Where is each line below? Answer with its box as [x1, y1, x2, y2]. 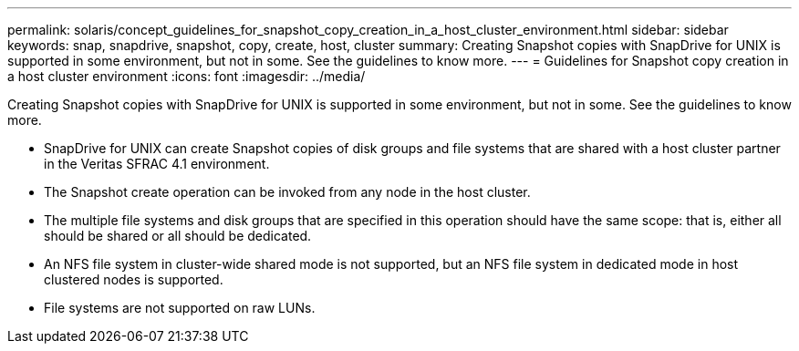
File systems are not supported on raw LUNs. [44, 300, 316, 315]
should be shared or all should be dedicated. [44, 228, 312, 243]
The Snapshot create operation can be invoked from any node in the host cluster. [44, 184, 531, 200]
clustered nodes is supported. [44, 272, 223, 287]
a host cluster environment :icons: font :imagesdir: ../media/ [7, 68, 366, 84]
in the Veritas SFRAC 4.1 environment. [44, 156, 270, 171]
